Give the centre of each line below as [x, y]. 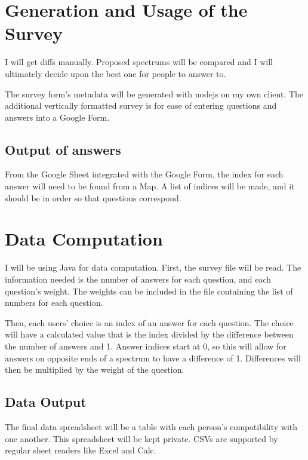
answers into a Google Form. [57, 117]
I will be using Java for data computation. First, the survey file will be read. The [153, 267]
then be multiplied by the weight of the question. [95, 369]
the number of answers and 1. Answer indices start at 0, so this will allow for [146, 346]
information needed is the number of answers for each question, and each [138, 279]
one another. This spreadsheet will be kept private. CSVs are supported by [141, 438]
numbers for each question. [54, 303]
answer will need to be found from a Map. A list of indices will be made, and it [150, 186]
